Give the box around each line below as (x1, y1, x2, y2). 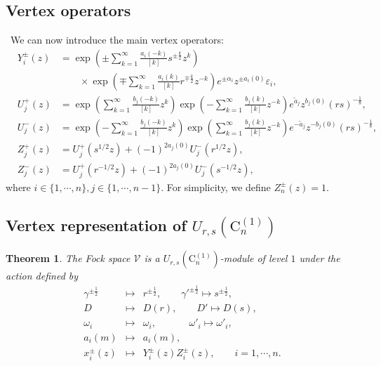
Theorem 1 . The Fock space (6, 251, 131, 266)
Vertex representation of (6, 214, 187, 235)
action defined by (6, 268, 79, 283)
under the (299, 251, 340, 266)
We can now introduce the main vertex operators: (10, 32, 224, 47)
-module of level (220, 251, 288, 266)
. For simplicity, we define (161, 179, 271, 194)
